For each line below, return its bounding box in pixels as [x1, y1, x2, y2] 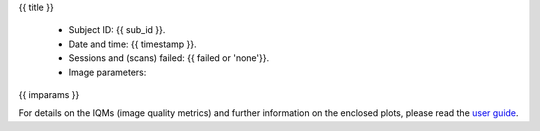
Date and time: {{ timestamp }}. [68, 38, 197, 50]
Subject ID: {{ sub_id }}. [68, 24, 166, 36]
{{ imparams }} [18, 88, 80, 100]
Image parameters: [68, 66, 147, 78]
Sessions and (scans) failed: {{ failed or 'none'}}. [68, 52, 270, 64]
